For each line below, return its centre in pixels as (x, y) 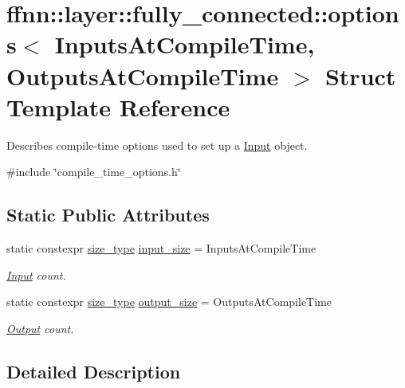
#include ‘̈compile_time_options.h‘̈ (94, 172)
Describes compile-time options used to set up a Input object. (157, 145)
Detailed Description (94, 371)
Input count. (36, 274)
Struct (360, 75)
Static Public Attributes (108, 215)
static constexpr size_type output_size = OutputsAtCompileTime (169, 302)
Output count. (40, 328)
